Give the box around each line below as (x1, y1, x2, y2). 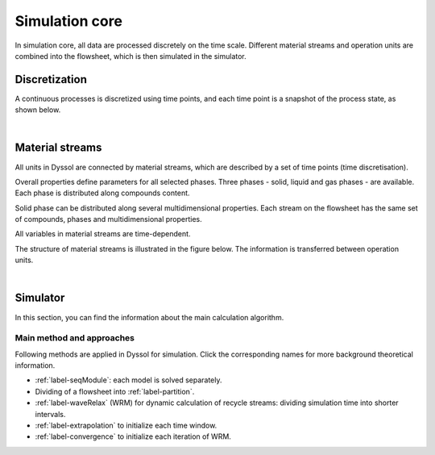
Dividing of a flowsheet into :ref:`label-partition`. (35, 386, 195, 396)
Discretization (14, 73, 88, 86)
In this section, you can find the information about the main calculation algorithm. (14, 312, 284, 322)
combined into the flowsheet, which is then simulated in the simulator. (14, 51, 247, 61)
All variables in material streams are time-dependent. (14, 229, 191, 239)
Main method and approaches (14, 332, 135, 344)
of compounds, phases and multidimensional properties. (14, 215, 203, 224)
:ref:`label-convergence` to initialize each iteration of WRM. (35, 432, 231, 441)
